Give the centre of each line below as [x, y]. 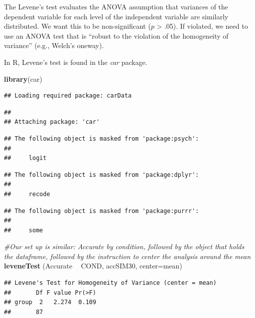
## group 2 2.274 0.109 [50, 302]
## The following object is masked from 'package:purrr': [102, 211]
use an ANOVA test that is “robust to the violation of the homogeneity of [116, 35]
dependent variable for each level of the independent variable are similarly [116, 16]
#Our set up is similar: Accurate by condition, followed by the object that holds [124, 246]
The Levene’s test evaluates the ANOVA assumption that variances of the [116, 6]
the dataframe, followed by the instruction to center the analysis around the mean [127, 256]
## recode [27, 194]
